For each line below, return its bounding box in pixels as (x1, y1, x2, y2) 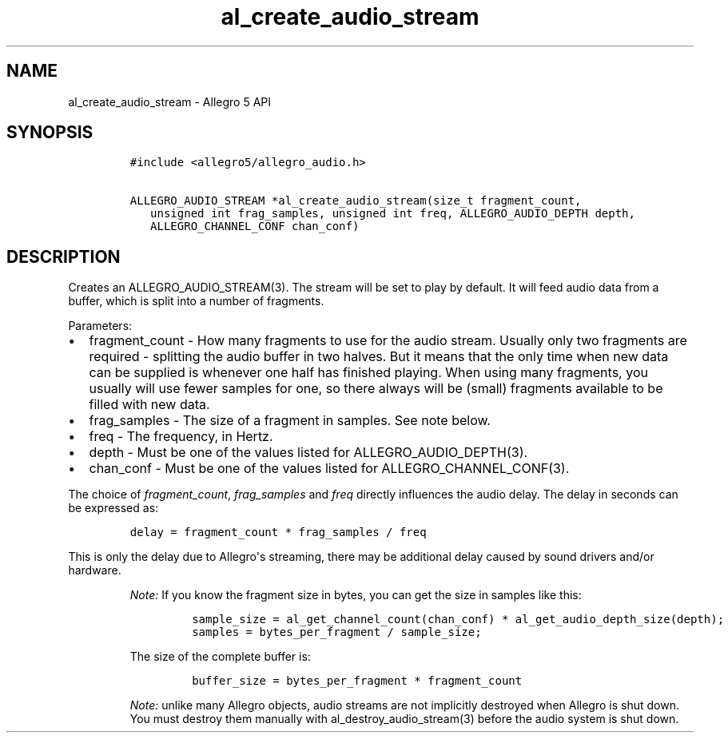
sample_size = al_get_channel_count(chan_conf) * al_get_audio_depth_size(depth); (192, 613, 725, 626)
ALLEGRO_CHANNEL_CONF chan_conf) (150, 220, 360, 233)
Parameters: (68, 319, 133, 333)
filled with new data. (89, 396, 210, 413)
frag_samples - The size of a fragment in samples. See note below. (89, 412, 491, 429)
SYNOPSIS (6, 122, 93, 143)
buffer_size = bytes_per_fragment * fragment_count (192, 674, 523, 688)
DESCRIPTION (6, 246, 121, 267)
